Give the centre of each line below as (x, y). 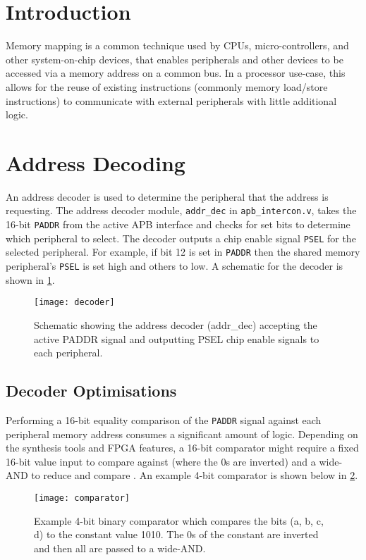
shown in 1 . (30, 279)
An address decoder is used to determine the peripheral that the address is (167, 196)
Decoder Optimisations (91, 391)
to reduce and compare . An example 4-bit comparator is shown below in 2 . (195, 475)
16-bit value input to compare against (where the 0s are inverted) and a (161, 461)
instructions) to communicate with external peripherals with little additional (171, 100)
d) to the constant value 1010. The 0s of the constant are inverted (176, 534)
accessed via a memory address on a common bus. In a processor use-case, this (176, 73)
